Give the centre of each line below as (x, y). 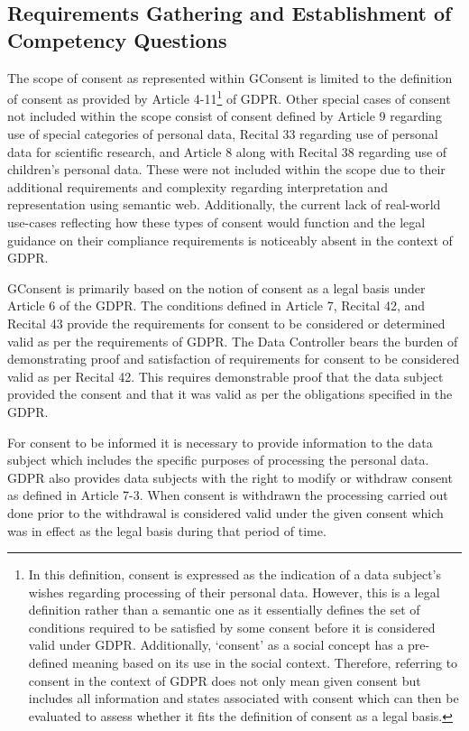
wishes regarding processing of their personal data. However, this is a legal (234, 592)
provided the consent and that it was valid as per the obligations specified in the (230, 394)
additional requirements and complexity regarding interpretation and (198, 186)
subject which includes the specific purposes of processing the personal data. (218, 460)
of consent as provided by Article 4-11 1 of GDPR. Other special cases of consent (229, 97)
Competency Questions (117, 39)
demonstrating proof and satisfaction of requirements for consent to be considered (234, 359)
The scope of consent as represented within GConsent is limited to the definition (230, 77)
